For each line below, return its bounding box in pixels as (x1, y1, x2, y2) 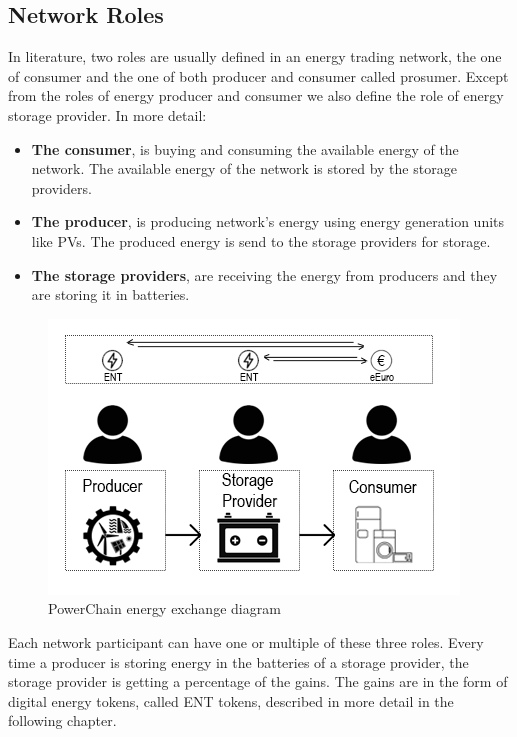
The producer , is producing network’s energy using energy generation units (31, 211, 505, 232)
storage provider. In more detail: (8, 104, 207, 125)
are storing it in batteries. (31, 284, 190, 305)
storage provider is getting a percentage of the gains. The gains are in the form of (8, 671, 508, 692)
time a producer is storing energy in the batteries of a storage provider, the (8, 651, 469, 672)
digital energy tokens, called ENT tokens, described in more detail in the (8, 690, 454, 711)
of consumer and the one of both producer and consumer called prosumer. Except (8, 65, 509, 86)
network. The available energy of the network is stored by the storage (31, 158, 457, 179)
